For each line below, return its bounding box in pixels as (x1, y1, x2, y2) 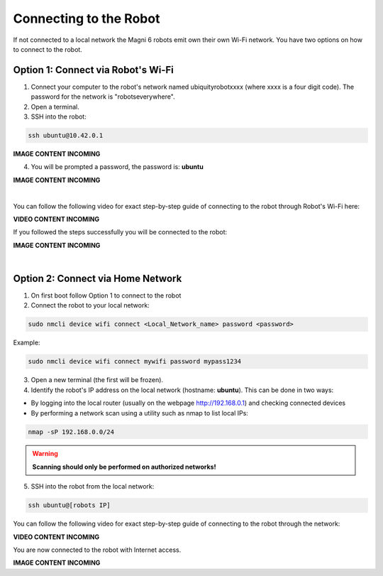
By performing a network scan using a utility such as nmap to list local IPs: (30, 408, 248, 417)
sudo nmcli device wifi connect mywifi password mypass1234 (28, 357, 242, 366)
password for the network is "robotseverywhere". (30, 92, 175, 101)
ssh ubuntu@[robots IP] (28, 501, 111, 509)
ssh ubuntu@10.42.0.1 (28, 131, 104, 139)
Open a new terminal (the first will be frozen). (30, 376, 163, 384)
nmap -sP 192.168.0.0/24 (28, 428, 115, 436)
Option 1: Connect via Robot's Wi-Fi (13, 64, 174, 76)
